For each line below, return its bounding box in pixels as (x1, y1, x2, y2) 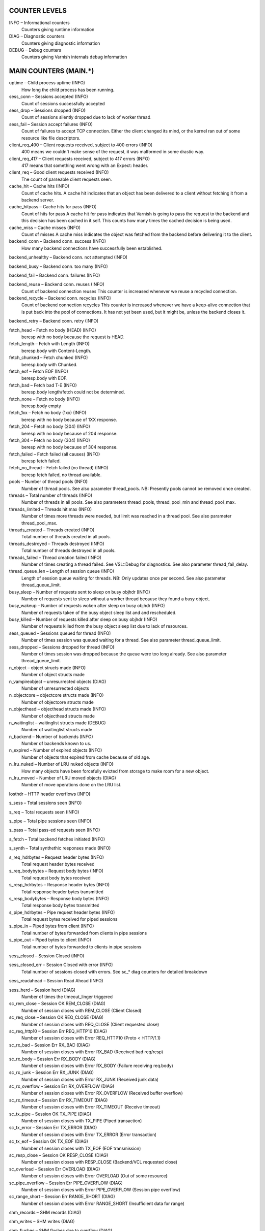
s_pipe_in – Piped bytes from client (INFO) (9, 923, 94, 929)
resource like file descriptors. (21, 135, 80, 141)
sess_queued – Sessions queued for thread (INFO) (9, 630, 111, 636)
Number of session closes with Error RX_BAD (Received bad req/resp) (21, 1049, 163, 1055)
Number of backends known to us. (21, 741, 92, 746)
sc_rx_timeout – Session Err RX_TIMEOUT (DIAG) (9, 1097, 108, 1103)
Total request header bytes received (21, 861, 95, 867)
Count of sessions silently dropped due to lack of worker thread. (21, 114, 152, 120)
